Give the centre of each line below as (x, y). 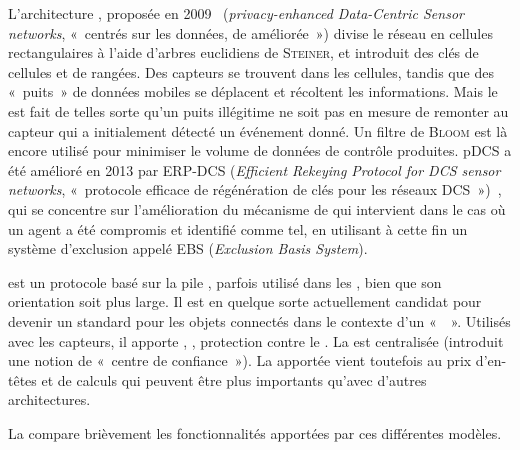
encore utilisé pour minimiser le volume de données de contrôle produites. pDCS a (260, 150)
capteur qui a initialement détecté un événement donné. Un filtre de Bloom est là (258, 130)
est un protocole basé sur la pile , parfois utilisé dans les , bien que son (225, 281)
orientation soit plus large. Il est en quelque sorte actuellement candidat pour (245, 301)
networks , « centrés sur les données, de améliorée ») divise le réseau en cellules (250, 32)
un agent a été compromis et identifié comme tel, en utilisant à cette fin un (238, 228)
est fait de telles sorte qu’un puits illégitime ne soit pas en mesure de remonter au (258, 110)
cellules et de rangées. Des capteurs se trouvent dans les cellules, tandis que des (251, 71)
